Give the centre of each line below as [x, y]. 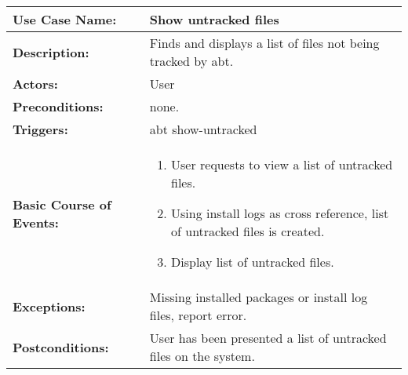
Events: [36, 222]
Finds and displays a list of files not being [264, 43]
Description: [51, 52]
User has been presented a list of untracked [268, 338]
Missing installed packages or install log [259, 297]
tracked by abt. [191, 61]
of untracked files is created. [248, 231]
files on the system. [202, 356]
